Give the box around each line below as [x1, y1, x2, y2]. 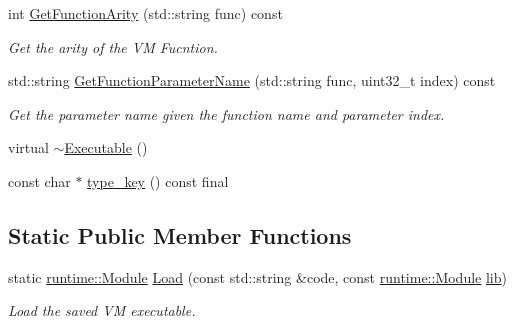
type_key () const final [87, 170, 229, 191]
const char [8, 170, 71, 191]
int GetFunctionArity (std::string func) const [8, 3, 283, 23]
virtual [8, 137, 49, 158]
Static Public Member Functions [8, 219, 352, 250]
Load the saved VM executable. [8, 300, 196, 321]
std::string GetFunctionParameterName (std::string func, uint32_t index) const [8, 70, 496, 91]
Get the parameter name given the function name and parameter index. [8, 103, 445, 124]
